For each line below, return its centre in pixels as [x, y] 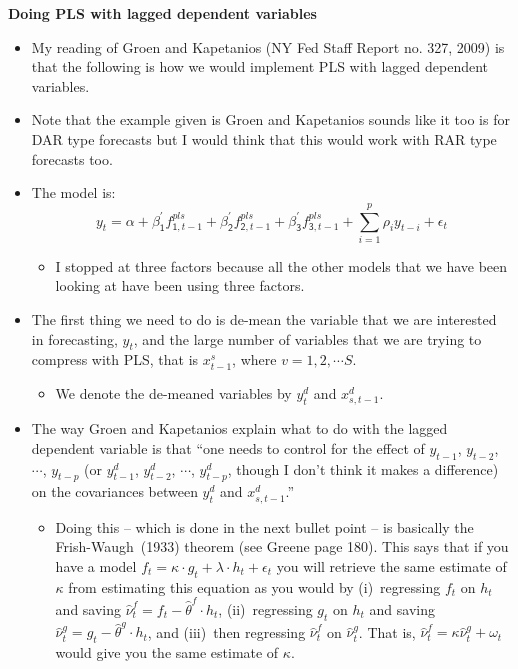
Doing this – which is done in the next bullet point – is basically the [264, 526]
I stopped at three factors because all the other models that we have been [281, 265]
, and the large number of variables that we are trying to [307, 338]
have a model [96, 565]
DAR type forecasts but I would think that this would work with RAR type [264, 138]
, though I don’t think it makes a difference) [363, 468]
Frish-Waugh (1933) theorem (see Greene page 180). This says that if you [282, 546]
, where [254, 359]
